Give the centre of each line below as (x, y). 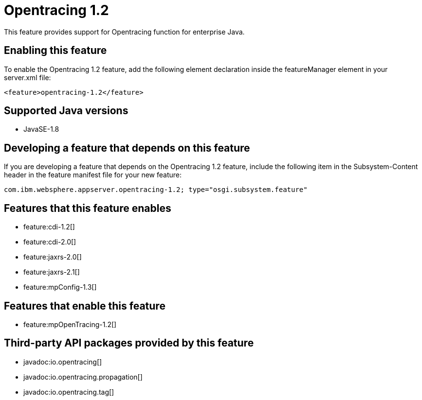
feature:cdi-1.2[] (49, 227)
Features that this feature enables (88, 208)
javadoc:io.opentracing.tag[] (69, 392)
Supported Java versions (66, 111)
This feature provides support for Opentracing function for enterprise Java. (124, 32)
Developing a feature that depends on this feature (127, 148)
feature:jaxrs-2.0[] (53, 257)
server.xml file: (28, 77)
